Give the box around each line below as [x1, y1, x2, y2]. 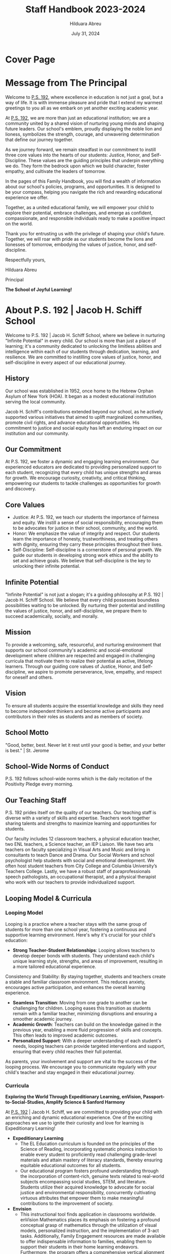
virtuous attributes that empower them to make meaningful [20, 1195, 144, 1201]
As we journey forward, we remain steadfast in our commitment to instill [5, 146, 156, 152]
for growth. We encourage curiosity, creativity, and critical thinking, [5, 475, 147, 481]
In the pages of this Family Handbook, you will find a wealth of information [5, 178, 161, 184]
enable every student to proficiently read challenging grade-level [20, 1152, 157, 1158]
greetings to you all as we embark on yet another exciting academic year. [5, 105, 159, 111]
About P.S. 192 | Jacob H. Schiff [5, 304, 142, 316]
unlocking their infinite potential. [12, 563, 80, 569]
